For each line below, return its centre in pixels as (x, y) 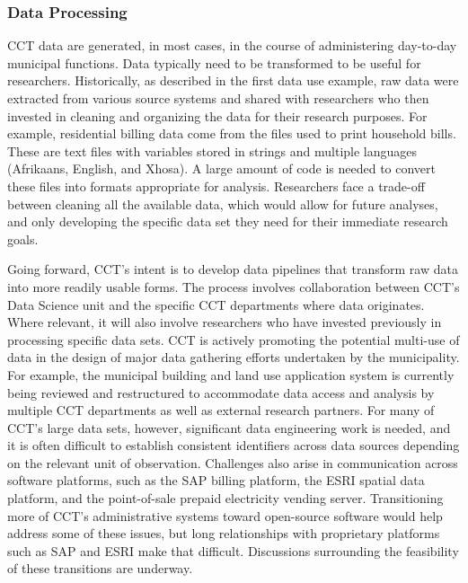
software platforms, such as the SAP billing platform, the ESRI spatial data (216, 480)
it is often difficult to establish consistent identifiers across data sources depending (234, 445)
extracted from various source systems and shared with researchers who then (218, 98)
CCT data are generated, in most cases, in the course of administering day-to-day (232, 45)
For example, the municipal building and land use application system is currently (231, 374)
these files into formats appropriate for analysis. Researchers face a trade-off (216, 185)
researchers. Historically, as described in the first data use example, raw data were (233, 80)
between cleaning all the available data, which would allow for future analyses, (223, 203)
